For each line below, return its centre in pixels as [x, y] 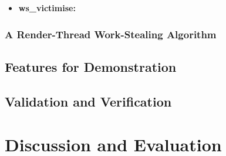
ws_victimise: [47, 8]
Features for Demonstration [91, 66]
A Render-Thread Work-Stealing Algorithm [111, 34]
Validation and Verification [88, 101]
